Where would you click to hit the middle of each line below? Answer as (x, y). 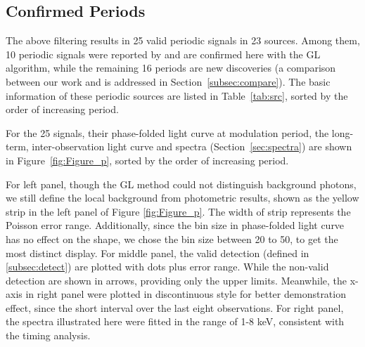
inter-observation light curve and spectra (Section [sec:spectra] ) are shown (192, 146)
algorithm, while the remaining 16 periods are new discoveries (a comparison (171, 68)
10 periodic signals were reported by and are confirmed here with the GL (163, 54)
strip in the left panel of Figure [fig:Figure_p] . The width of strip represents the (178, 211)
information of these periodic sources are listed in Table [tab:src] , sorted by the (177, 95)
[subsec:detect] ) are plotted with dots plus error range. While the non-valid (167, 267)
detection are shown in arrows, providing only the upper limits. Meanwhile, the (177, 280)
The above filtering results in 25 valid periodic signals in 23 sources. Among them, (183, 40)
